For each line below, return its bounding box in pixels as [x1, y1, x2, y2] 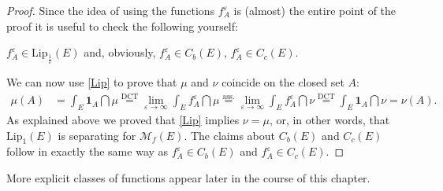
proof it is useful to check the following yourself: [6, 17, 238, 34]
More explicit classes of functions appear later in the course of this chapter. [6, 169, 370, 185]
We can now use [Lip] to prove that [6, 74, 177, 90]
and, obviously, [84, 44, 156, 61]
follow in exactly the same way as [6, 143, 169, 160]
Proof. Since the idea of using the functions [6, 2, 215, 18]
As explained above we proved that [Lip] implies [6, 112, 240, 127]
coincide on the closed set [221, 74, 344, 90]
